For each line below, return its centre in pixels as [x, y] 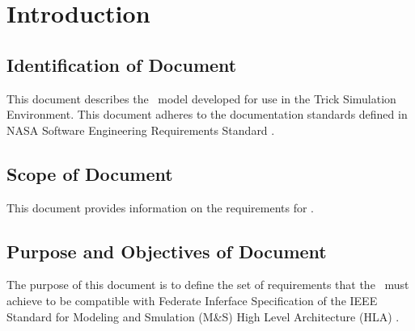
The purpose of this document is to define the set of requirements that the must [208, 285]
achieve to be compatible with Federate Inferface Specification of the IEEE [192, 300]
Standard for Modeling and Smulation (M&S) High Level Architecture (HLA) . [203, 316]
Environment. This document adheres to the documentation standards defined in [207, 114]
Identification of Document [122, 64]
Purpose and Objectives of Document [167, 251]
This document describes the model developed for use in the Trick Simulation [201, 98]
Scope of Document [90, 173]
